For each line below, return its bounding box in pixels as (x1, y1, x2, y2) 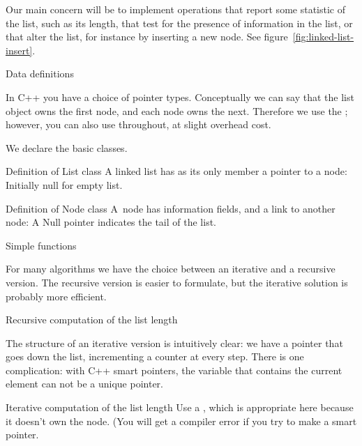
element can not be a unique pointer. (6, 376, 163, 391)
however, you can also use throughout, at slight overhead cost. (6, 117, 271, 132)
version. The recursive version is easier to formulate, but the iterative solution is (6, 275, 348, 289)
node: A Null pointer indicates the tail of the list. (6, 215, 216, 229)
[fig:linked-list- (292, 29, 354, 44)
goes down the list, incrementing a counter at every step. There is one (6, 349, 304, 364)
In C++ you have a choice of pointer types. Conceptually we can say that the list (6, 89, 354, 104)
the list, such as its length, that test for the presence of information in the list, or (6, 15, 353, 30)
